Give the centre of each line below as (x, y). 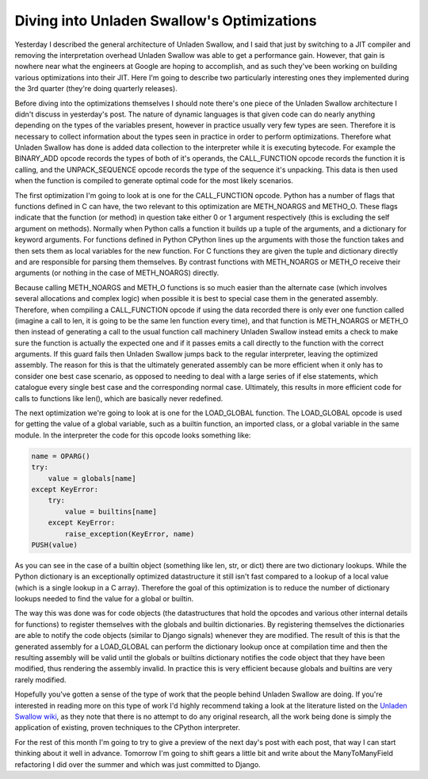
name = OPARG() (61, 456)
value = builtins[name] (111, 512)
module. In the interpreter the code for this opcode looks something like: (133, 435)
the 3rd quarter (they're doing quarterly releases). (96, 89)
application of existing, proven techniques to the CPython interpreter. (128, 727)
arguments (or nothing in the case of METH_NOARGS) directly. (117, 273)
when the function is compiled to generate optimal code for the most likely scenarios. (154, 181)
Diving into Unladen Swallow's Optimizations (166, 21)
